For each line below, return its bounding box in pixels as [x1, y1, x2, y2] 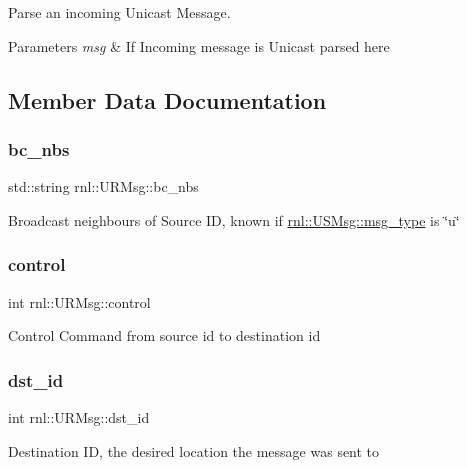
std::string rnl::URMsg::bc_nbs [8, 176, 199, 197]
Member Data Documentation [8, 84, 327, 115]
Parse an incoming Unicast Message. [8, 2, 231, 22]
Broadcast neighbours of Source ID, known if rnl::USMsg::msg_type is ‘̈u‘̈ [8, 209, 460, 230]
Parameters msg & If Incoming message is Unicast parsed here [8, 35, 390, 56]
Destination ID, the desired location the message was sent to [8, 440, 380, 461]
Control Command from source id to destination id [8, 325, 321, 346]
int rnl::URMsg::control [8, 291, 151, 312]
